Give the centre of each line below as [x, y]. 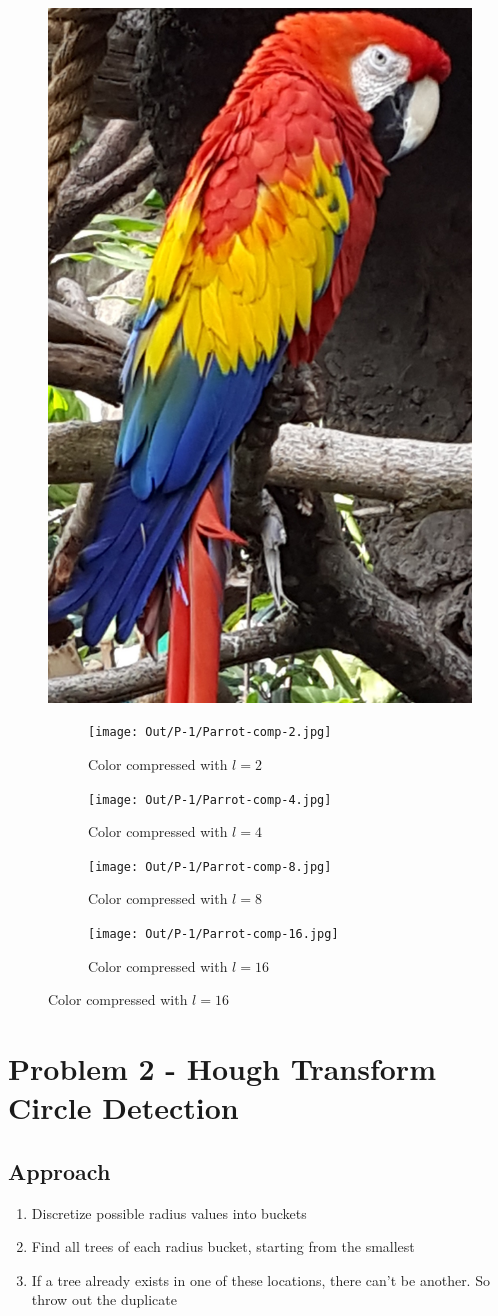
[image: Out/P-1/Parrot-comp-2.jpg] [210, 732]
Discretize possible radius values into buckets [169, 1212]
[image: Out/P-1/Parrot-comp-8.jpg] [210, 866]
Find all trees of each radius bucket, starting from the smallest [223, 1246]
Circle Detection [123, 1107]
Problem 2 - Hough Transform [222, 1068]
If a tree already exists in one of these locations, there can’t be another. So [260, 1279]
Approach [59, 1170]
